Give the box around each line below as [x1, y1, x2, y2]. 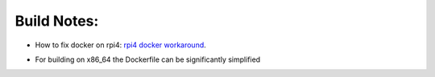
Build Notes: [14, 12, 99, 30]
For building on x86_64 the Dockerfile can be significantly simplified [35, 55, 261, 64]
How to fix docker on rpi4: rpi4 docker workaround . [35, 40, 207, 50]
